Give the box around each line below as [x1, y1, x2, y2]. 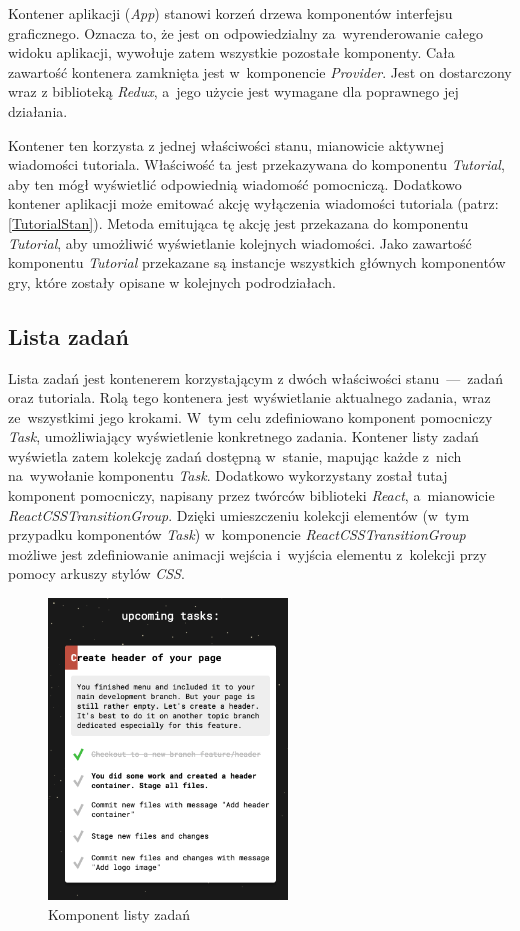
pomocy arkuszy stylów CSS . [8, 563, 185, 584]
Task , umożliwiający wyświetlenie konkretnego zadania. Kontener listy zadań [8, 426, 479, 447]
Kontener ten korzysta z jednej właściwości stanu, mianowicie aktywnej [8, 134, 444, 155]
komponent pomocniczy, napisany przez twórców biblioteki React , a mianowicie [8, 485, 495, 506]
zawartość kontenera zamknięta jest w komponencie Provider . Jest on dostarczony [8, 61, 512, 82]
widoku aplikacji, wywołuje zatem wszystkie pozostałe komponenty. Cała [8, 42, 455, 63]
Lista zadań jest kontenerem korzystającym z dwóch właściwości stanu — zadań [8, 367, 503, 388]
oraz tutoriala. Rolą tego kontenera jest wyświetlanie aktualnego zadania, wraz [8, 387, 491, 408]
